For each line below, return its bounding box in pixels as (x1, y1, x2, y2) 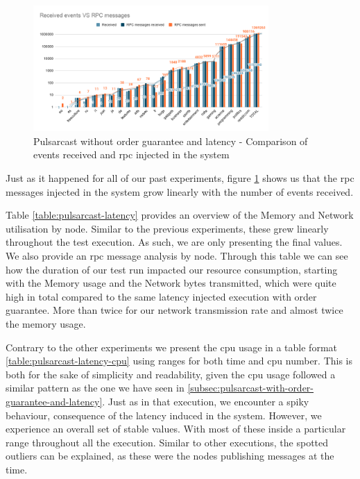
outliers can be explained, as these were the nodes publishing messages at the (6, 448, 334, 463)
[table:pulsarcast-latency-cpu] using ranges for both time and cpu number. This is (6, 353, 353, 368)
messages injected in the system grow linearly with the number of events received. (6, 184, 354, 199)
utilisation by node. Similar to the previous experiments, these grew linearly (6, 221, 329, 235)
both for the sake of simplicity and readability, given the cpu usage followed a (6, 367, 336, 381)
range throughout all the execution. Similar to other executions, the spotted (6, 435, 329, 449)
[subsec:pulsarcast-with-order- (187, 380, 314, 395)
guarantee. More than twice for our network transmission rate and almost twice (6, 303, 343, 317)
